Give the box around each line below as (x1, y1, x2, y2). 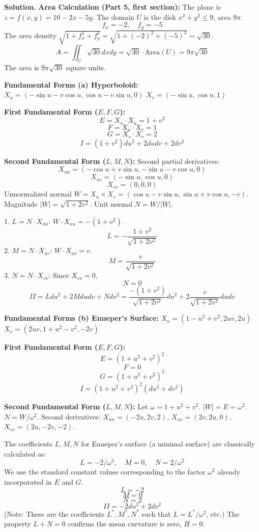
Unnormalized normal (4, 188, 72, 199)
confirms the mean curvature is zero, (68, 518, 182, 529)
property (4, 518, 31, 529)
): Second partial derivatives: (129, 155, 220, 166)
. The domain (92, 11, 134, 22)
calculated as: (4, 448, 46, 459)
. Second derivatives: (37, 411, 101, 422)
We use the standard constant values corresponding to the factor (4, 466, 206, 477)
